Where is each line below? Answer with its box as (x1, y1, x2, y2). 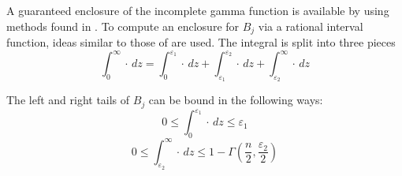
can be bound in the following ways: (148, 92, 323, 108)
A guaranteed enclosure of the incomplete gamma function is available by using (6, 2, 389, 18)
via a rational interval (258, 17, 363, 34)
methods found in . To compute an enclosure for (6, 17, 240, 34)
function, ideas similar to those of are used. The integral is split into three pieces (6, 34, 396, 51)
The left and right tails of (6, 92, 130, 108)
